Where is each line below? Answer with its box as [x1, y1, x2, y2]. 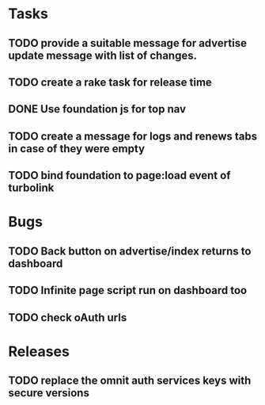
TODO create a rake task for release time [8, 75, 212, 89]
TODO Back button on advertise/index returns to [8, 244, 252, 258]
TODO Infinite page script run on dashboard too [8, 284, 248, 297]
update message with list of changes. [8, 48, 198, 62]
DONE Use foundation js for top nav [8, 102, 187, 116]
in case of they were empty [8, 142, 145, 155]
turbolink [8, 181, 55, 195]
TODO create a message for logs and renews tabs [8, 129, 258, 143]
